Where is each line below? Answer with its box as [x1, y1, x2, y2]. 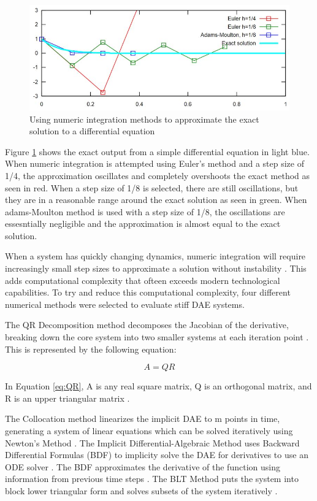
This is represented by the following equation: [5, 342, 177, 355]
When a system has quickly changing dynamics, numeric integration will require [5, 250, 306, 262]
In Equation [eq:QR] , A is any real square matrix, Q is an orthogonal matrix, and [5, 380, 312, 392]
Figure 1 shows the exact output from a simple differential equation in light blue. [5, 145, 310, 158]
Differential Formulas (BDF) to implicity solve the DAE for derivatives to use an [5, 448, 308, 461]
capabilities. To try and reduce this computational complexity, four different [5, 286, 291, 299]
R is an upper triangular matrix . [5, 391, 130, 404]
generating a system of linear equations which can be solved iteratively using [5, 424, 293, 437]
